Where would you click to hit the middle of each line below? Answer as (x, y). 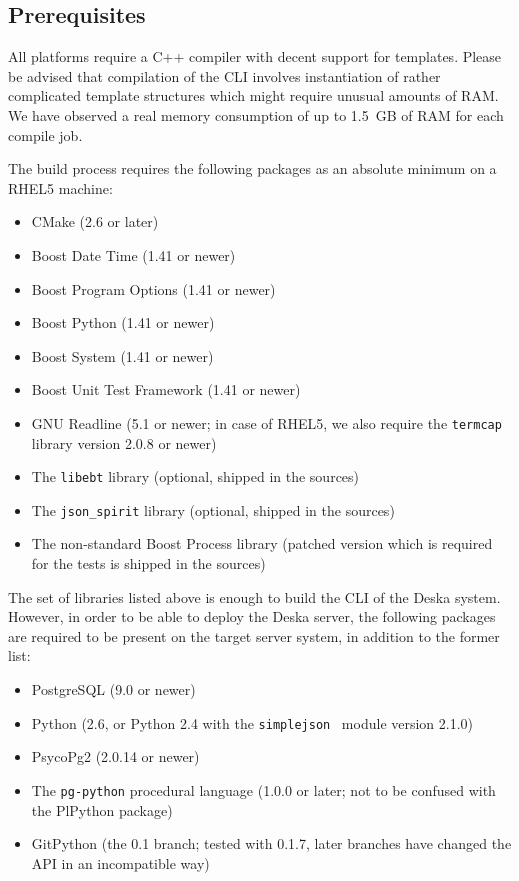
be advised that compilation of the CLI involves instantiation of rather (224, 75)
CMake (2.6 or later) (95, 221)
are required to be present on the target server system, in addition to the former (254, 635)
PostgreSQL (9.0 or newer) (113, 689)
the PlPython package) (102, 809)
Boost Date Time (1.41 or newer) (133, 254)
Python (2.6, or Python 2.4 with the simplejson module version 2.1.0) (252, 722)
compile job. (45, 134)
